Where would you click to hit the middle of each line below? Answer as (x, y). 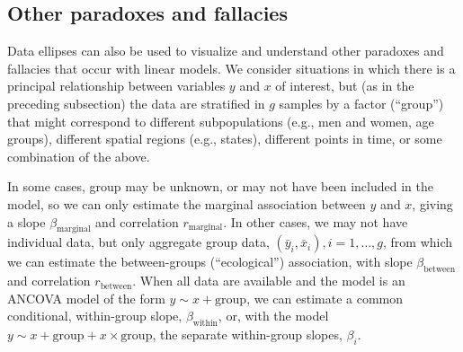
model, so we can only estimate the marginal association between (187, 203)
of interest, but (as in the (345, 86)
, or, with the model (273, 316)
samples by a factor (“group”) (361, 103)
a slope (27, 221)
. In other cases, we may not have (316, 221)
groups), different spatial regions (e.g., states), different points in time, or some (225, 139)
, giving (432, 203)
